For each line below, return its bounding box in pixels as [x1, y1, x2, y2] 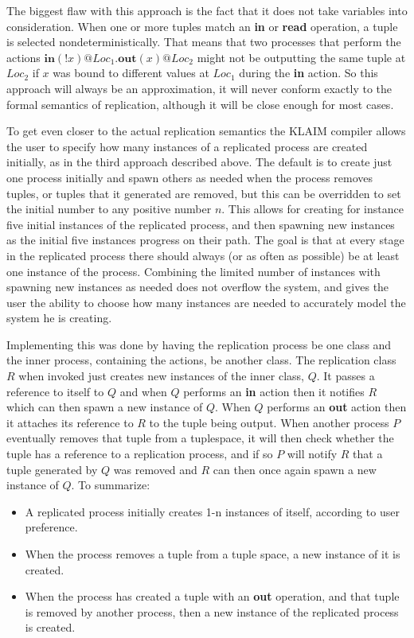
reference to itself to [6, 383, 104, 399]
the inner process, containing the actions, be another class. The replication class [6, 352, 396, 368]
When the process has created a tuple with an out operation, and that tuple [25, 588, 400, 605]
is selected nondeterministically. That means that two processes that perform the [6, 33, 401, 50]
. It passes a [316, 368, 375, 384]
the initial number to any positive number [6, 200, 212, 217]
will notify [287, 445, 338, 462]
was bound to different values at [53, 64, 209, 81]
